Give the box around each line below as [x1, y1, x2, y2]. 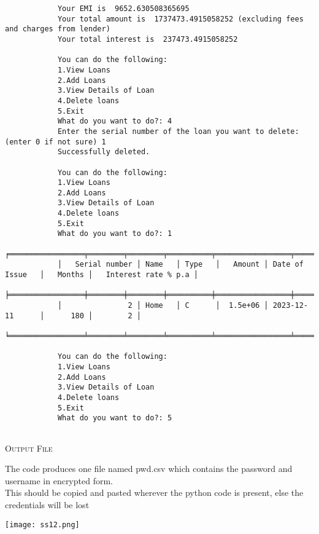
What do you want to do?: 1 [57, 229, 172, 238]
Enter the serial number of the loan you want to [57, 127, 264, 136]
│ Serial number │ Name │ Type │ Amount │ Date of [57, 260, 304, 269]
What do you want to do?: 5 [57, 414, 172, 423]
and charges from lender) [5, 25, 110, 34]
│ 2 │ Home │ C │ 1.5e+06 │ [57, 301, 269, 310]
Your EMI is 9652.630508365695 [57, 4, 190, 13]
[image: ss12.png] [5, 520, 80, 529]
